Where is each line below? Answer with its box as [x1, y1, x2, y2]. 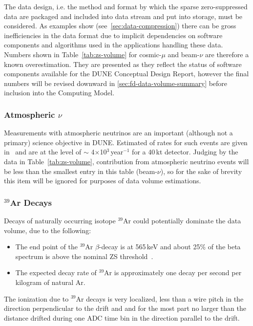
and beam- [168, 49, 200, 59]
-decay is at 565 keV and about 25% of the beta [99, 241, 241, 252]
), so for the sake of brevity [160, 166, 242, 176]
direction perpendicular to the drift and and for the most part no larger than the [4, 303, 246, 313]
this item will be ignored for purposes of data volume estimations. [4, 175, 201, 186]
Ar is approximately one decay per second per [104, 267, 242, 278]
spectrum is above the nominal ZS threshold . [15, 251, 153, 261]
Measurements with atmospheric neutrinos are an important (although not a [4, 128, 233, 138]
